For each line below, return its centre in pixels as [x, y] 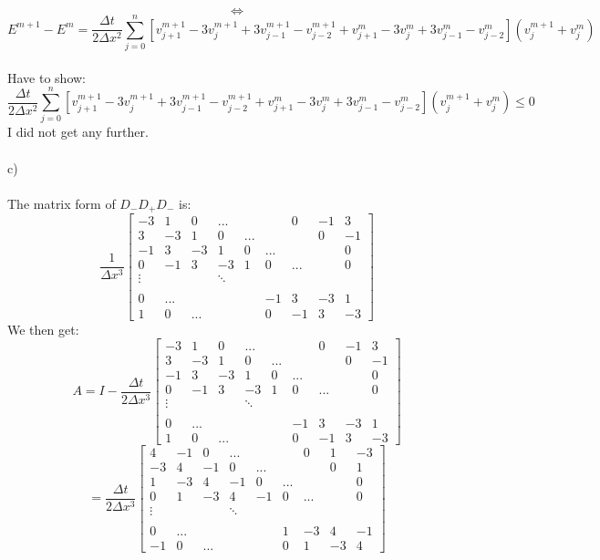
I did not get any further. [78, 132]
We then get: [43, 329]
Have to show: [47, 77]
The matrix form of [62, 203]
